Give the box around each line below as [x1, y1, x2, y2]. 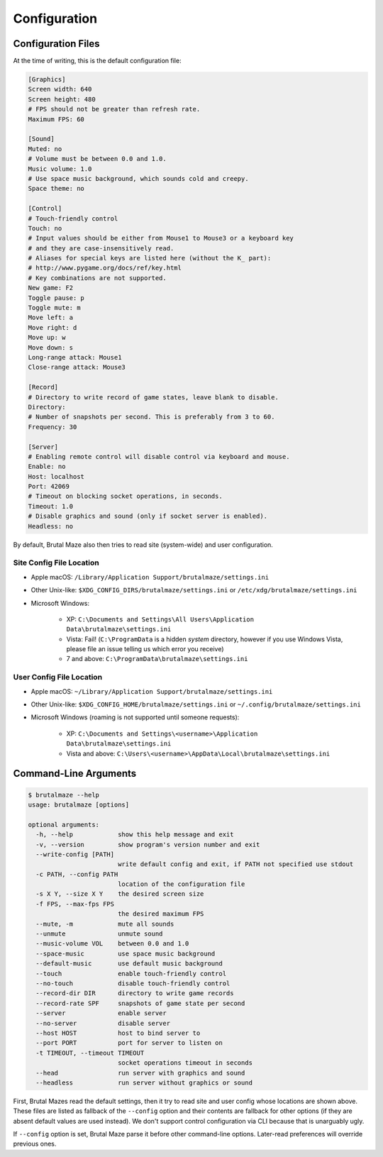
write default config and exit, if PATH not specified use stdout [117, 860, 354, 868]
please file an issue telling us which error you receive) [66, 645, 224, 653]
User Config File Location [13, 672, 103, 682]
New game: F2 [28, 284, 74, 292]
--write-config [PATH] [35, 850, 115, 858]
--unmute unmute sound [35, 930, 163, 938]
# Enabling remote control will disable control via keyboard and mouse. [28, 453, 290, 460]
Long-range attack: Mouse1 [28, 353, 122, 361]
